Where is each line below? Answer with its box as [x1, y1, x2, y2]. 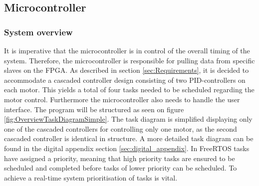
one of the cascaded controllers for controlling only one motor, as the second [4, 123, 237, 134]
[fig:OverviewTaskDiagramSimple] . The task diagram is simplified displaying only [4, 114, 253, 124]
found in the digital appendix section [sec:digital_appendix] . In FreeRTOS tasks [4, 143, 250, 153]
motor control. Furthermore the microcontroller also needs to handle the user [4, 94, 240, 104]
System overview [4, 25, 73, 38]
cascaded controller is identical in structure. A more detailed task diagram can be [4, 133, 254, 144]
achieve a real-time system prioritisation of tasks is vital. [4, 172, 178, 183]
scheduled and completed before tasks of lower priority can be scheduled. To [4, 163, 237, 173]
